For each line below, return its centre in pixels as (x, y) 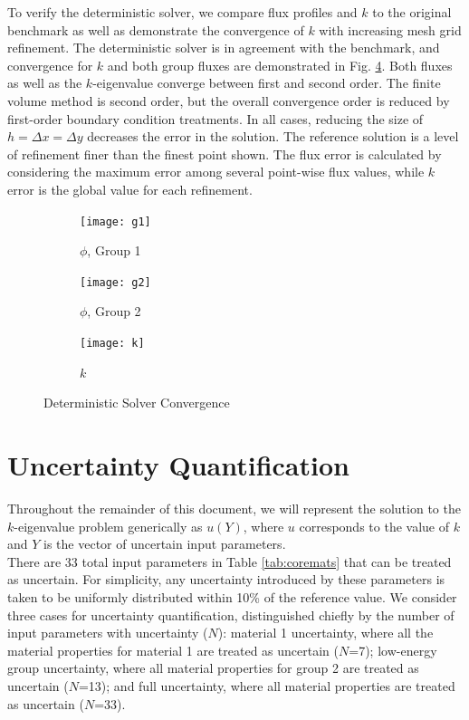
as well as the (45, 83)
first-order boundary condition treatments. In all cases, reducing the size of (215, 118)
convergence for (50, 65)
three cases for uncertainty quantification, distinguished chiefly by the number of (231, 614)
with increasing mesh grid (390, 29)
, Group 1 (114, 250)
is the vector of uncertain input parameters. (165, 544)
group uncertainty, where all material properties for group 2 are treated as (213, 668)
